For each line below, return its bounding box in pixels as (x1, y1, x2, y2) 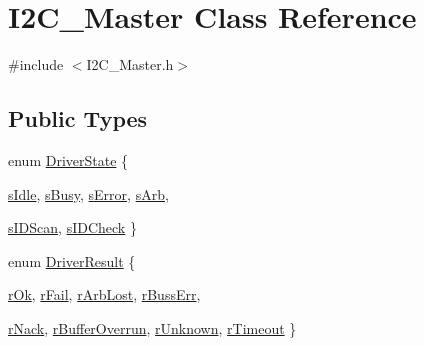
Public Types (8, 103, 148, 134)
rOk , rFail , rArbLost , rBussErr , (8, 284, 201, 305)
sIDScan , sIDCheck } (8, 217, 137, 238)
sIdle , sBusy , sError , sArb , (8, 183, 169, 204)
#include (8, 54, 64, 75)
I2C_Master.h (86, 54, 174, 75)
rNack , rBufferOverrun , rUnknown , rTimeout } (8, 317, 297, 338)
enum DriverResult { (8, 250, 136, 271)
